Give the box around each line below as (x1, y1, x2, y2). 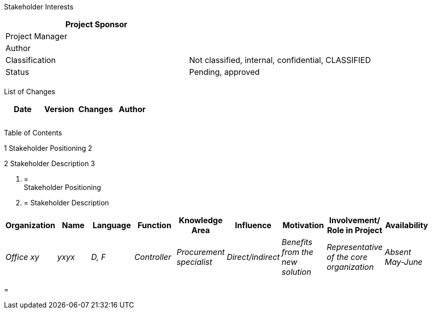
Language (92, 220, 131, 230)
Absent (384, 247, 411, 257)
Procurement (176, 247, 225, 257)
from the (281, 247, 314, 257)
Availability (385, 220, 428, 230)
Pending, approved (189, 67, 260, 77)
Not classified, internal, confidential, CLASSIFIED (189, 55, 371, 65)
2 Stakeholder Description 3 (4, 159, 95, 168)
